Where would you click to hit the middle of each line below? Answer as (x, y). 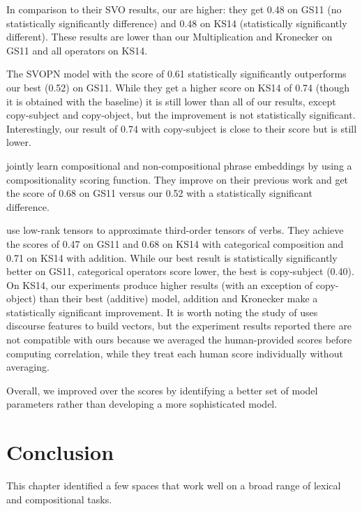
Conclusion (60, 452)
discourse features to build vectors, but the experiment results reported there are (179, 326)
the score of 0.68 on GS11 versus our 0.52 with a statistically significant (159, 193)
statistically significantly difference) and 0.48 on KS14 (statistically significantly (177, 23)
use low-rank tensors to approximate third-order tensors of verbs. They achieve (175, 230)
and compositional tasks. (59, 499)
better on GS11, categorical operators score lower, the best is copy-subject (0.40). (180, 271)
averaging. (28, 367)
